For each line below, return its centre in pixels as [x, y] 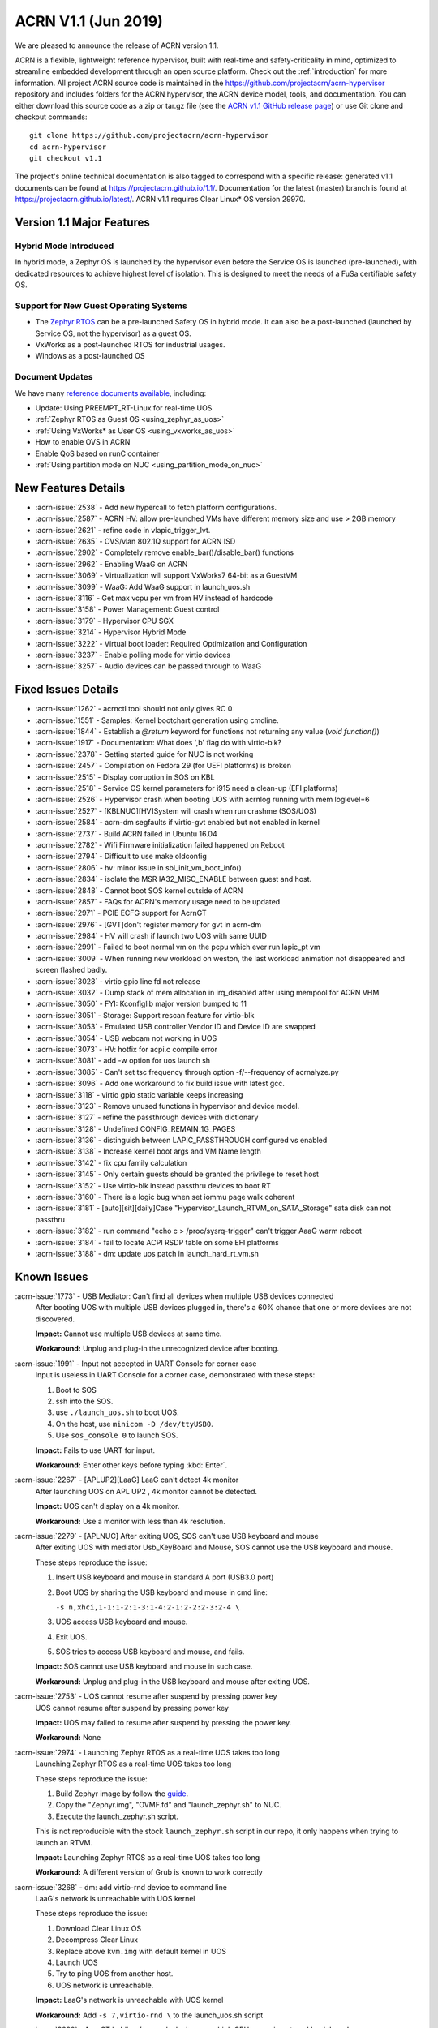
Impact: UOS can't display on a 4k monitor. [107, 1506]
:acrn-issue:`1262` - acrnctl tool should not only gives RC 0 [134, 709]
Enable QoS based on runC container [97, 453]
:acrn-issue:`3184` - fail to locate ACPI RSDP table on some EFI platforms [157, 1242]
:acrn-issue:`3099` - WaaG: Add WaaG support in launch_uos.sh [143, 586]
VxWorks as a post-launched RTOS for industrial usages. [130, 345]
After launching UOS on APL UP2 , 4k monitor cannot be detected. [146, 1491]
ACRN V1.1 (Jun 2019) [89, 21]
